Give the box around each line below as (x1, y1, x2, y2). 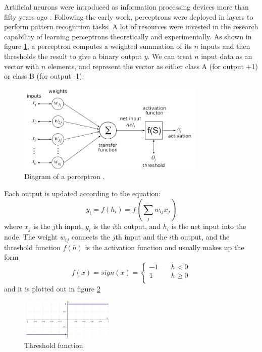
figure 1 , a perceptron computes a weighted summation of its (4, 41, 192, 51)
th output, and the (171, 231, 230, 242)
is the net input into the (171, 221, 246, 231)
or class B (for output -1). (4, 71, 84, 81)
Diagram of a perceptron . (24, 171, 105, 182)
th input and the (115, 231, 167, 242)
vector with (4, 61, 39, 71)
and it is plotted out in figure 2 (4, 283, 100, 294)
